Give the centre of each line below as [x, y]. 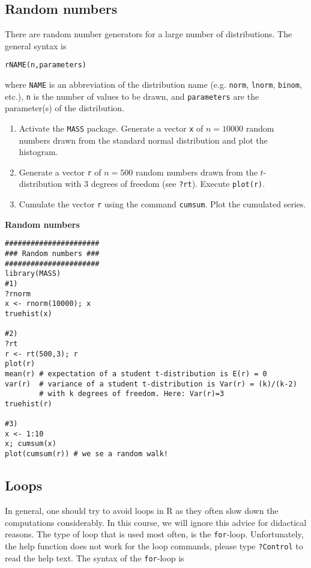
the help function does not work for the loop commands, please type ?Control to [154, 545]
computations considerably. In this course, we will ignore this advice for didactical [156, 522]
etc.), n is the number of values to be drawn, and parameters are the [132, 96]
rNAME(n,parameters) [46, 65]
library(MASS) [33, 274]
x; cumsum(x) [31, 444]
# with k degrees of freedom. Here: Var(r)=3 [132, 394]
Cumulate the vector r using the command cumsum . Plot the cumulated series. [162, 204]
